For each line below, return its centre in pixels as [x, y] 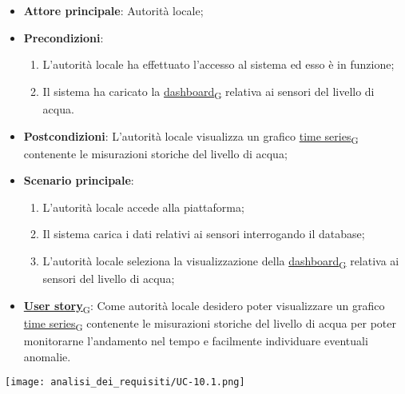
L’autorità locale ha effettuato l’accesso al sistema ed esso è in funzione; [218, 64]
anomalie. [47, 356]
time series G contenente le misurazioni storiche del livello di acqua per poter [210, 324]
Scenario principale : [79, 180]
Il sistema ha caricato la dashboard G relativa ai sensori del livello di [208, 92]
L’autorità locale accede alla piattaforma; [143, 207]
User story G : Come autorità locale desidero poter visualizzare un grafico [204, 306]
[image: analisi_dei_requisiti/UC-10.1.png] [125, 382]
